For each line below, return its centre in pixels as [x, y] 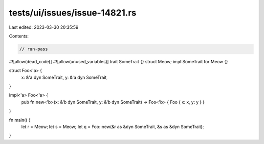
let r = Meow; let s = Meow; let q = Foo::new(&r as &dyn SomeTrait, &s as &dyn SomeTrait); [113, 127]
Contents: [19, 36]
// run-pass [34, 49]
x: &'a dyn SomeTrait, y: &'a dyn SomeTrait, [65, 77]
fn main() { [20, 120]
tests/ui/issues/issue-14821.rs [73, 13]
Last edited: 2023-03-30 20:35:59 [44, 27]
